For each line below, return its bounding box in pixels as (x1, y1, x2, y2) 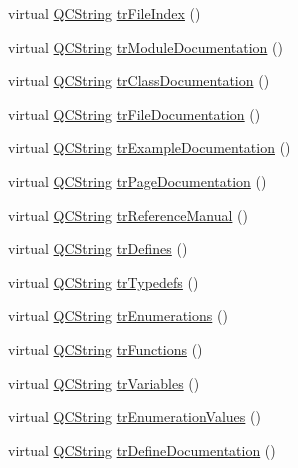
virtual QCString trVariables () (8, 372, 200, 393)
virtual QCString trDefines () (8, 238, 188, 259)
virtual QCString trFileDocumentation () (8, 103, 261, 124)
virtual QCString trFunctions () (8, 338, 203, 359)
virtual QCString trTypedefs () (8, 271, 199, 292)
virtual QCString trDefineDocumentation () (8, 439, 276, 460)
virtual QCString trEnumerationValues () (8, 406, 261, 427)
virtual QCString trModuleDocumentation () (8, 36, 283, 57)
